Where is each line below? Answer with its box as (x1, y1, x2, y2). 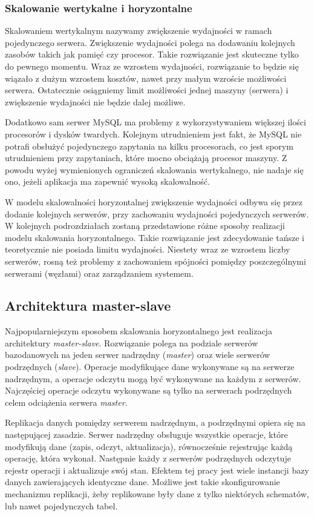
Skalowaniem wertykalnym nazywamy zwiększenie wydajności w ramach (5, 24, 272, 37)
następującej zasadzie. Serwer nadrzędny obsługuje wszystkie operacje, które (5, 428, 288, 441)
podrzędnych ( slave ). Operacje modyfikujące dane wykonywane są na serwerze (5, 360, 295, 373)
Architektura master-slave (5, 296, 171, 315)
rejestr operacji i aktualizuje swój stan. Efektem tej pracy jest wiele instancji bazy (5, 463, 309, 476)
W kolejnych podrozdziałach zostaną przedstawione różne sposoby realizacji (5, 219, 285, 232)
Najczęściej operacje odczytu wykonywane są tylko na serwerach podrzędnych (5, 384, 292, 397)
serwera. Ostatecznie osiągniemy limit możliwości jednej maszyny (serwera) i (5, 84, 289, 96)
